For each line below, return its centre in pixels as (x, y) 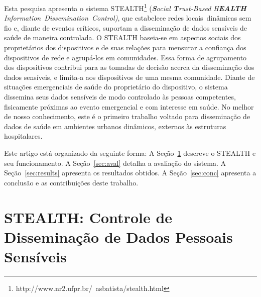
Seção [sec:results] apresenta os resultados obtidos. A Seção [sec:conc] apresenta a (130, 173)
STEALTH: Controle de (88, 217)
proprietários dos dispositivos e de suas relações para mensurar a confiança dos (125, 47)
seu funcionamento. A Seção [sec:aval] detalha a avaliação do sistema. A (115, 163)
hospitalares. (23, 136)
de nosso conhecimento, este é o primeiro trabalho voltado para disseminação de (127, 116)
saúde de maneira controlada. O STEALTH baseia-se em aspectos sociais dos (122, 37)
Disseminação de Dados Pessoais (118, 236)
